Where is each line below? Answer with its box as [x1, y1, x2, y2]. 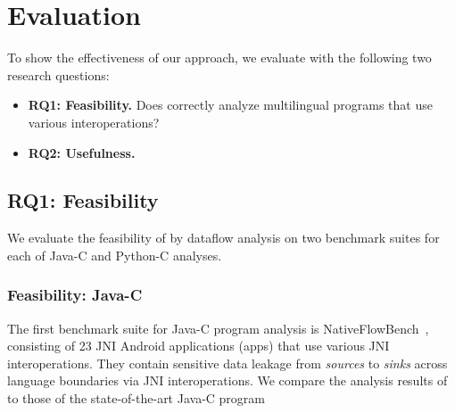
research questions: [7, 65, 110, 84]
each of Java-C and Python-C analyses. [7, 245, 222, 264]
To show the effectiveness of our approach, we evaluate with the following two [7, 48, 432, 67]
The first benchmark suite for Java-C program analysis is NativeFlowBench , [7, 318, 429, 337]
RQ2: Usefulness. [28, 143, 136, 161]
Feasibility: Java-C [7, 284, 143, 306]
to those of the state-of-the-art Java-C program [7, 389, 265, 408]
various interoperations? [28, 112, 160, 131]
